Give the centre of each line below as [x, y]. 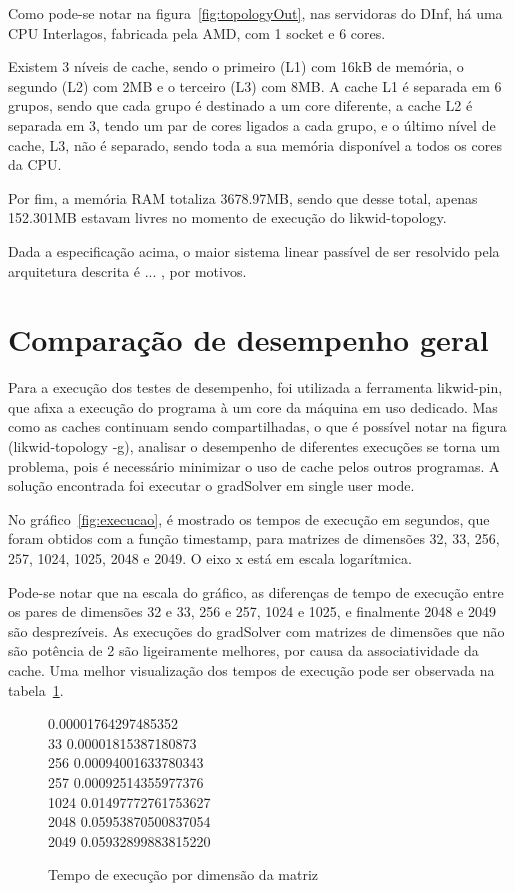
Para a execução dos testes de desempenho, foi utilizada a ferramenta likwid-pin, [255, 387]
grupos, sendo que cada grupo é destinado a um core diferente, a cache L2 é [240, 105]
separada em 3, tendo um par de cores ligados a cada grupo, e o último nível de [252, 124]
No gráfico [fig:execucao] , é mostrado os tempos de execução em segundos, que [249, 518]
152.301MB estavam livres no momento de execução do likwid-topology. [227, 217]
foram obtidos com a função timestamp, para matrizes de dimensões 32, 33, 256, [254, 538]
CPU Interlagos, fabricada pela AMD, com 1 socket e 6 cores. [197, 32]
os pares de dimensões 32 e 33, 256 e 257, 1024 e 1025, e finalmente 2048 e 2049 [252, 611]
